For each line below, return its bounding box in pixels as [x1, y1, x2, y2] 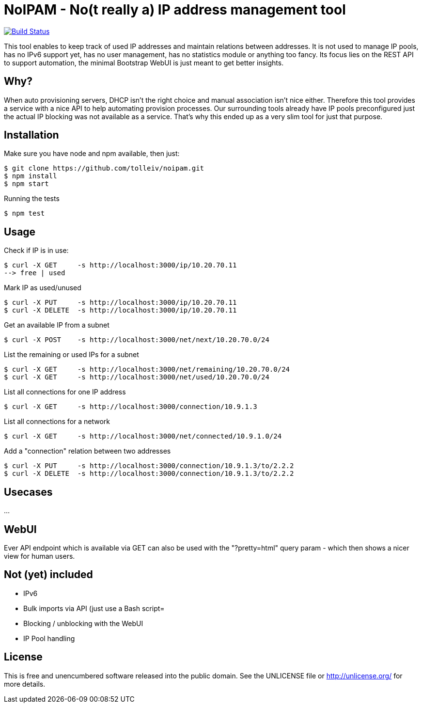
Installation [4, 129, 59, 141]
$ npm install [4, 172, 57, 180]
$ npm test [4, 209, 45, 218]
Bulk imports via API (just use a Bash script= [23, 604, 165, 613]
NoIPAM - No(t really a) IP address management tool [4, 1, 346, 18]
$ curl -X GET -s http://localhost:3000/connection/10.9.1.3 [4, 403, 257, 411]
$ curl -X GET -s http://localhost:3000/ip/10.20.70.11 [4, 261, 237, 269]
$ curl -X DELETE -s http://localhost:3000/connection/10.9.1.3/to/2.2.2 [4, 470, 294, 478]
